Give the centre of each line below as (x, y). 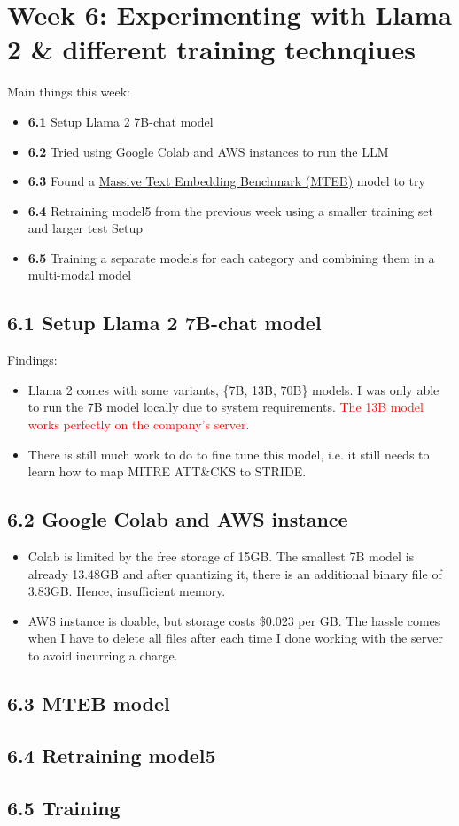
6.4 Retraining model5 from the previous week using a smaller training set (231, 210)
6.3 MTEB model (89, 702)
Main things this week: (69, 92)
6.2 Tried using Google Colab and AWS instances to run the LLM (208, 151)
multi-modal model (80, 275)
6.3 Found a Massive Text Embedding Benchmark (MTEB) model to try (226, 181)
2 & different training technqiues (211, 49)
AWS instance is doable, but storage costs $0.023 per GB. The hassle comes (234, 620)
